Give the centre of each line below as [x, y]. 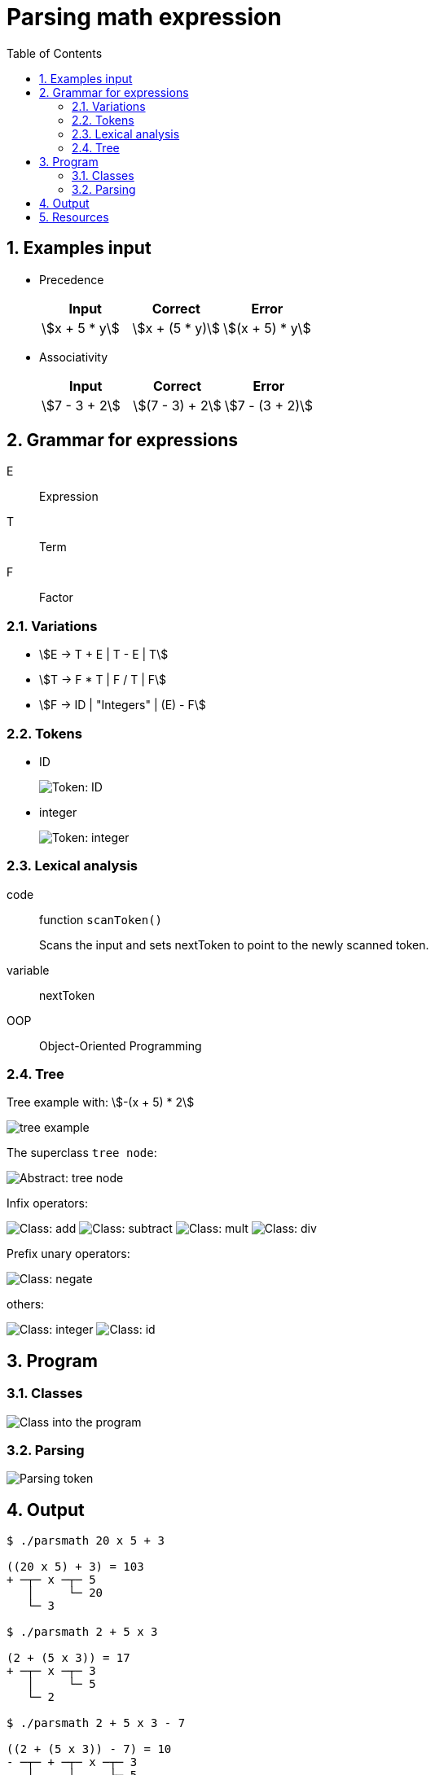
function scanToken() [101, 919]
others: [26, 1304]
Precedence [72, 279]
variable [28, 970]
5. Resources [74, 217]
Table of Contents [55, 53]
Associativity [74, 357]
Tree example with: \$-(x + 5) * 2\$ [101, 1102]
